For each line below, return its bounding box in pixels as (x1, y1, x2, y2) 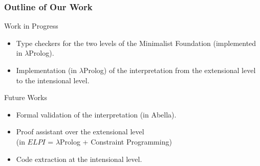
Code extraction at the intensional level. (16, 153, 142, 164)
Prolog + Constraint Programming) (60, 136, 172, 147)
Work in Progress (4, 20, 58, 31)
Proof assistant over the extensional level (16, 126, 144, 137)
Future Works (4, 92, 47, 103)
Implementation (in (16, 65, 77, 75)
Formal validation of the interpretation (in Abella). (16, 109, 177, 120)
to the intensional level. (16, 75, 90, 85)
